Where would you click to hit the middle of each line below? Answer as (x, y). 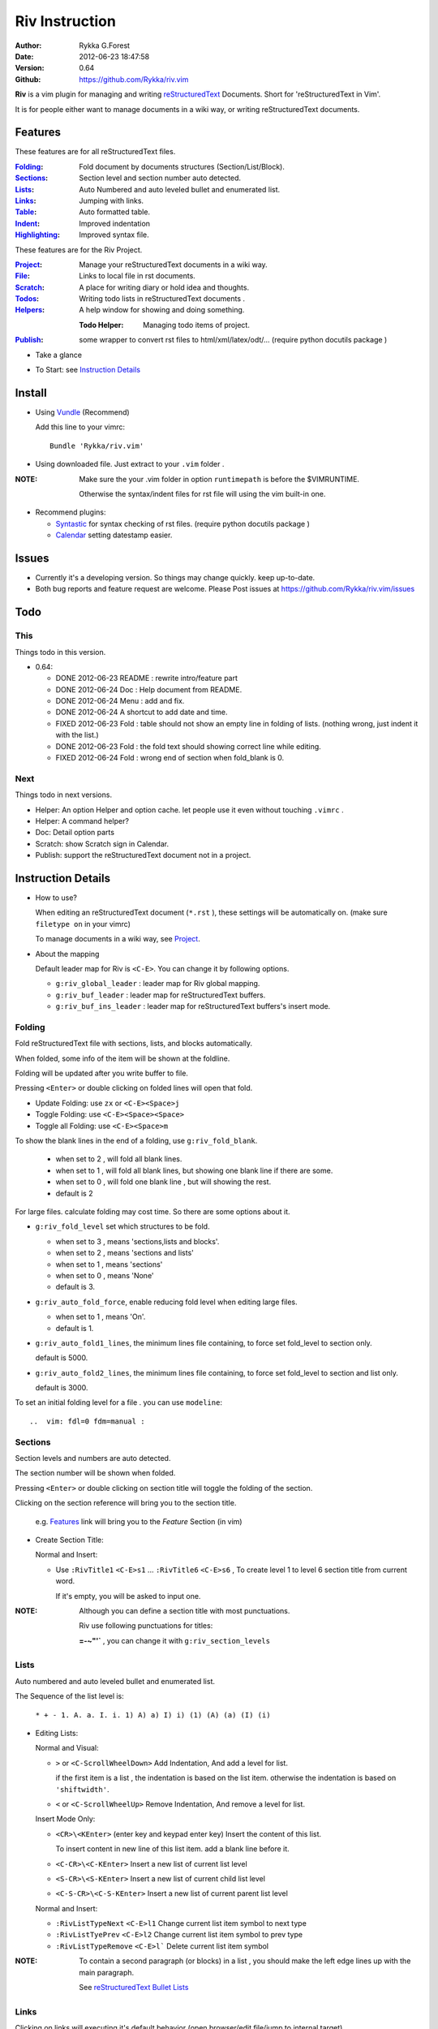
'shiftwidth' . (82, 1789)
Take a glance (59, 355)
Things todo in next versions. (64, 795)
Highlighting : (38, 235)
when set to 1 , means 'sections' (109, 1264)
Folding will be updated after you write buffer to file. (101, 1073)
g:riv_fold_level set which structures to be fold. (122, 1226)
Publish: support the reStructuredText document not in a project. (143, 855)
